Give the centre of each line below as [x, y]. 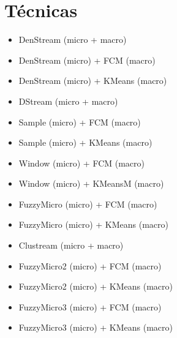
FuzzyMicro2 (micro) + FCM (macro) [90, 265]
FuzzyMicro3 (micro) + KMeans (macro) [96, 327]
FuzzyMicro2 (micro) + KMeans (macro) [96, 286]
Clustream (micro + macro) [71, 245]
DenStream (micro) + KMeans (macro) [93, 81]
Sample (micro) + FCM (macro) [80, 122]
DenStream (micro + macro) [73, 39]
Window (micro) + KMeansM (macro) [91, 183]
